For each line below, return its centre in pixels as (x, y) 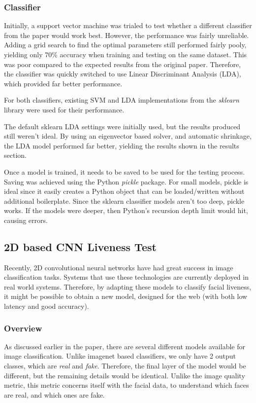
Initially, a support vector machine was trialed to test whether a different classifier (128, 25)
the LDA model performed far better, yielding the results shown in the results (122, 145)
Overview (23, 328)
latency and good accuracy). (47, 306)
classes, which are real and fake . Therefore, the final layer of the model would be (125, 366)
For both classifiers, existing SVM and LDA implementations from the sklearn (122, 100)
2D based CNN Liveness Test (80, 246)
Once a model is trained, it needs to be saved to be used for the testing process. (125, 171)
